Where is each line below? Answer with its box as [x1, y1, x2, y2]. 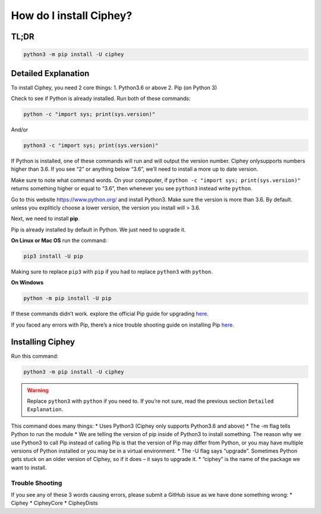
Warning [27, 387, 49, 394]
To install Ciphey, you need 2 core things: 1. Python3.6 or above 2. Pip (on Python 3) [11, 84, 217, 91]
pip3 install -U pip [23, 253, 83, 260]
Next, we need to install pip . [11, 215, 80, 222]
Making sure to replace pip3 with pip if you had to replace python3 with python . [11, 268, 213, 275]
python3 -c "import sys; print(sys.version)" [23, 142, 159, 149]
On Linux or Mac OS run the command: [11, 237, 107, 244]
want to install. [11, 464, 47, 471]
